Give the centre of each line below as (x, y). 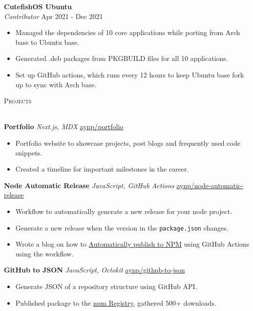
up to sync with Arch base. (56, 84)
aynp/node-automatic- (210, 185)
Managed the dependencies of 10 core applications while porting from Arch (128, 32)
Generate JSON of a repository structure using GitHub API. (106, 286)
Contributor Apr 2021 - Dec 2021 (53, 16)
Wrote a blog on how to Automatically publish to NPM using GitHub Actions (132, 244)
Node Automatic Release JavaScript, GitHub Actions (89, 185)
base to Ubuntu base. (47, 42)
